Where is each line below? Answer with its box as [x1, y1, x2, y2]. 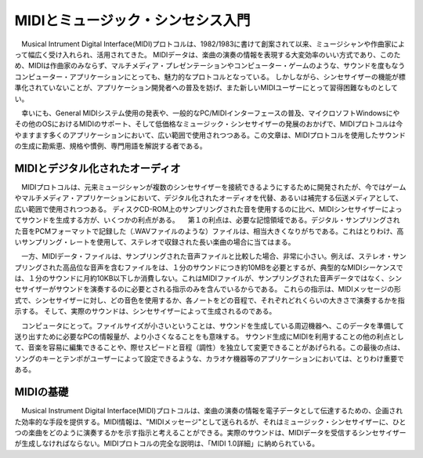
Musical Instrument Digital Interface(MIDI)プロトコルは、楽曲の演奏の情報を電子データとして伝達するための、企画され [20, 406, 403, 416]
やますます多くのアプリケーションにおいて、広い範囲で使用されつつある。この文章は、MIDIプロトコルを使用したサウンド [14, 130, 407, 140]
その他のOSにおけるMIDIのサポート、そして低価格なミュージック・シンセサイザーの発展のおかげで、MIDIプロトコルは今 [14, 119, 403, 129]
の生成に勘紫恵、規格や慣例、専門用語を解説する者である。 [14, 141, 207, 151]
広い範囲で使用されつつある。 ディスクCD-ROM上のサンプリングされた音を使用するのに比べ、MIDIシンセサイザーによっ [14, 204, 403, 213]
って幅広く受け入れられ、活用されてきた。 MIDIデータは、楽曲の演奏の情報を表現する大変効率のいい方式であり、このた [14, 49, 401, 59]
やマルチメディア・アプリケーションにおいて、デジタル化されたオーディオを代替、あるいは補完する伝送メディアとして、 [14, 193, 403, 203]
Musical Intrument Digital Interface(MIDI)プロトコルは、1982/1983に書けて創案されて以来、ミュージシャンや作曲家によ [20, 39, 405, 49]
